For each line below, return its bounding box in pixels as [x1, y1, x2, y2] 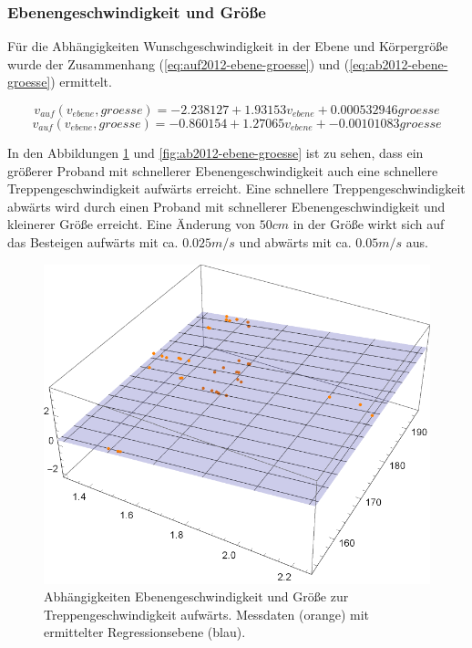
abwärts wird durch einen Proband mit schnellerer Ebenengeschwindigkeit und [7, 196, 446, 215]
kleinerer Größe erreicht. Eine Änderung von [7, 214, 255, 234]
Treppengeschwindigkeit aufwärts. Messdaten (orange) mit [44, 604, 370, 623]
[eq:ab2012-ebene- [349, 54, 448, 73]
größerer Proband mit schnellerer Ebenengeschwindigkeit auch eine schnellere [7, 161, 438, 180]
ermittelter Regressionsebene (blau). [44, 622, 246, 642]
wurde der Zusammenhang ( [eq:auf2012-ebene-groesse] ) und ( [7, 54, 350, 73]
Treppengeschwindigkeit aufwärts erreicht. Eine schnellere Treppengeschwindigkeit [7, 179, 466, 198]
